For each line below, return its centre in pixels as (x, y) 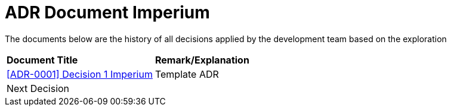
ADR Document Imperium (107, 12)
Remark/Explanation (202, 60)
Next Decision (38, 88)
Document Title (42, 60)
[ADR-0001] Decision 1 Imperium (80, 74)
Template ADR (187, 74)
